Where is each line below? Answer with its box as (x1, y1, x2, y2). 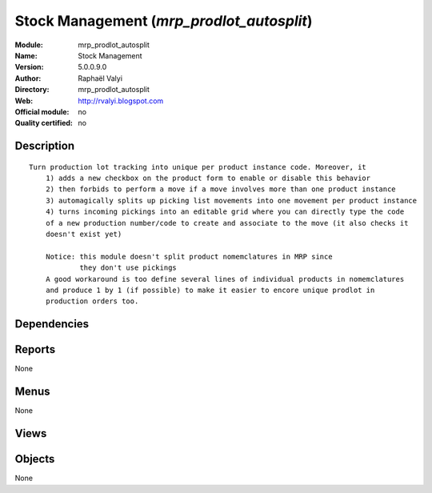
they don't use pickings (79, 263, 178, 272)
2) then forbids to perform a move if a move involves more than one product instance (45, 185, 396, 194)
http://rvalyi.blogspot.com (78, 96, 164, 106)
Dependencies (14, 317, 90, 331)
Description (14, 139, 75, 153)
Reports (14, 343, 56, 356)
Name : (14, 50, 38, 60)
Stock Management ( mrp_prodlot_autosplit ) (14, 12, 313, 30)
